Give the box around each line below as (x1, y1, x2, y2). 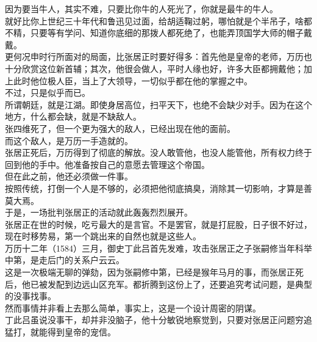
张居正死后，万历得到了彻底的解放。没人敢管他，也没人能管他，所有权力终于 (5, 146, 312, 159)
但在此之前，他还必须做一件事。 (5, 170, 133, 183)
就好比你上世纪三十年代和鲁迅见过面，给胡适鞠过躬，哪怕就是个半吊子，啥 (5, 14, 304, 27)
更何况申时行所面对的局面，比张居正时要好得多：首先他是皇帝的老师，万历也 (5, 50, 312, 63)
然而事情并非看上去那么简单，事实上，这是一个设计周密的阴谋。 (5, 301, 261, 314)
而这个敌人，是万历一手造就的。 (5, 134, 133, 147)
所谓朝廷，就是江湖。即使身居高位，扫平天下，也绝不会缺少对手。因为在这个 (5, 98, 312, 111)
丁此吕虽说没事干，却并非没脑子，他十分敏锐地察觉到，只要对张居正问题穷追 (5, 313, 312, 326)
